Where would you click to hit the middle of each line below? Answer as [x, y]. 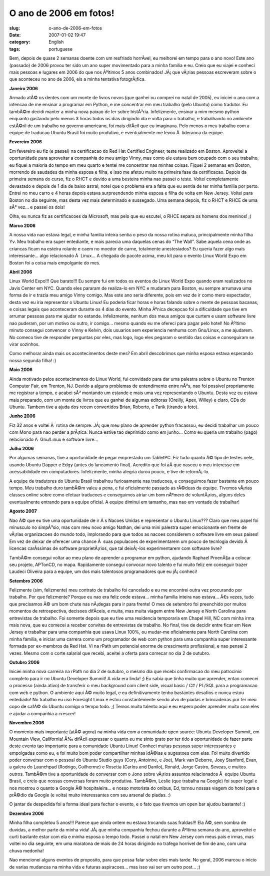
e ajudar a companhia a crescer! [42, 713]
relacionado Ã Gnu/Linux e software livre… [54, 439]
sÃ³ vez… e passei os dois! [37, 207]
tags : [15, 49]
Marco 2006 [22, 225]
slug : [14, 28]
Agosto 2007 [23, 511]
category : [20, 42]
